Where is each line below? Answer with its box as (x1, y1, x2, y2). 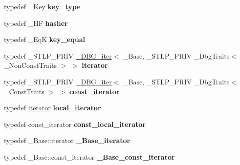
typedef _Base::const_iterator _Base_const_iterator (4, 151, 175, 162)
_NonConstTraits (4, 60, 57, 70)
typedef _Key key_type (4, 1, 81, 11)
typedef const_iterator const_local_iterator (4, 119, 146, 129)
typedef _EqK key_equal (4, 34, 85, 44)
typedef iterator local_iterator (4, 103, 101, 113)
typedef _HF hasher (4, 18, 68, 28)
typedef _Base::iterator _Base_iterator (4, 135, 131, 145)
